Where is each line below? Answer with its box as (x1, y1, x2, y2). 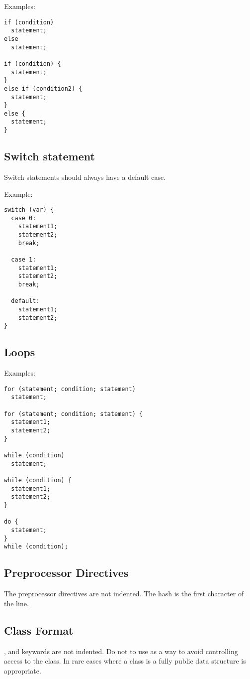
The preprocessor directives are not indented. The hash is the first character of (4, 588, 244, 599)
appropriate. (4, 665, 41, 676)
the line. (4, 598, 29, 608)
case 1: (11, 256, 36, 264)
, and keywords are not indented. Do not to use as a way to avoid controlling (4, 646, 238, 656)
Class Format (4, 622, 74, 638)
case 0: (11, 214, 36, 222)
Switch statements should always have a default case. (4, 171, 166, 182)
